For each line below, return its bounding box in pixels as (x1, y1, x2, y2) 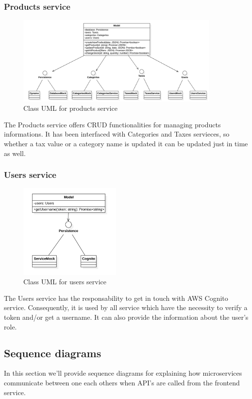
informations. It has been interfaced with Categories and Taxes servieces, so (4, 129, 230, 139)
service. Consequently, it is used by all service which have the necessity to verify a (4, 302, 248, 312)
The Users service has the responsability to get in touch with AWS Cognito (4, 293, 228, 303)
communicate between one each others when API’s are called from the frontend (4, 377, 240, 387)
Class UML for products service (23, 103, 118, 113)
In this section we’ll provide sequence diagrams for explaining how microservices (4, 368, 242, 378)
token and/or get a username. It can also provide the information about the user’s (4, 312, 249, 322)
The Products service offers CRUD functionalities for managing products (4, 119, 221, 129)
